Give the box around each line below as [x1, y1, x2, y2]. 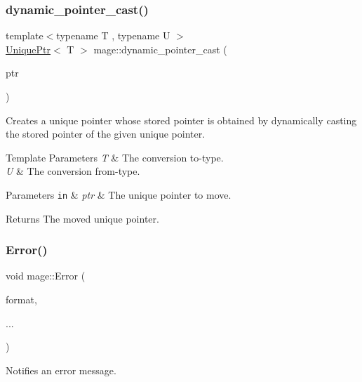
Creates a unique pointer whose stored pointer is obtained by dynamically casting [6, 112, 357, 127]
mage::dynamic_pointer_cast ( [93, 41, 227, 56]
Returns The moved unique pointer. [6, 211, 159, 225]
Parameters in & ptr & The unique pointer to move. [6, 187, 232, 202]
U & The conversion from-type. [6, 164, 140, 178]
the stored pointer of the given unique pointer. [6, 126, 206, 141]
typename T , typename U [56, 28, 170, 43]
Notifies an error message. [6, 362, 116, 377]
